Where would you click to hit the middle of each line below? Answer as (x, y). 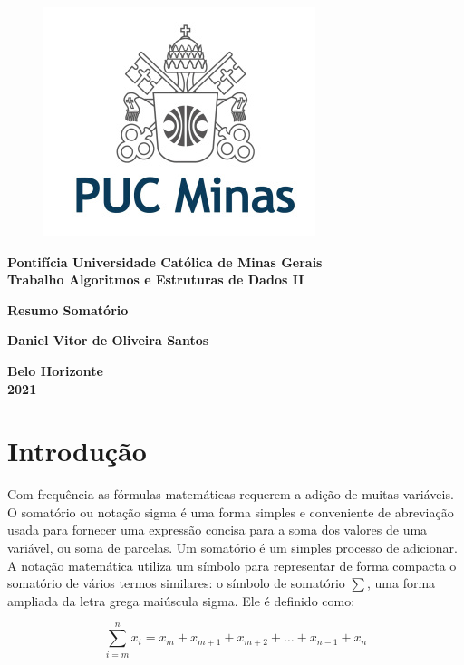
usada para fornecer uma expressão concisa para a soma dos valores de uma (217, 530)
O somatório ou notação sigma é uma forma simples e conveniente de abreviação (231, 511)
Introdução (77, 451)
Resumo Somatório (68, 309)
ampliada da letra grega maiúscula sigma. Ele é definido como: (181, 600)
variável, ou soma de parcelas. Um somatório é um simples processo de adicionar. (232, 548)
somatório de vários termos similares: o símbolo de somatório (176, 583)
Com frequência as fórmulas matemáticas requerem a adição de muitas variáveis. (231, 494)
